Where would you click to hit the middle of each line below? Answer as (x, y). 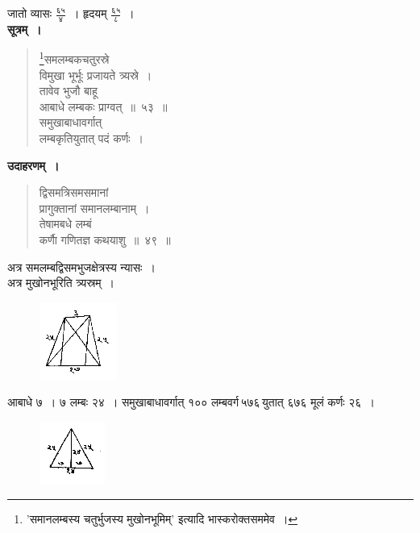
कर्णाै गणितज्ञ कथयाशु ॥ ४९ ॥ (105, 240)
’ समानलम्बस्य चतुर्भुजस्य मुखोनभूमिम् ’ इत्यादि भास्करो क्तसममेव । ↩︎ (162, 518)
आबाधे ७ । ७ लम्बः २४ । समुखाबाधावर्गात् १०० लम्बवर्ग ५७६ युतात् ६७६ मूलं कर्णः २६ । (191, 402)
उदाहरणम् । (33, 165)
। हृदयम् (89, 13)
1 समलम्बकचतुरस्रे (74, 58)
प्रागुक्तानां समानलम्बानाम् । (94, 208)
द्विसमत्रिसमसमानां (74, 192)
